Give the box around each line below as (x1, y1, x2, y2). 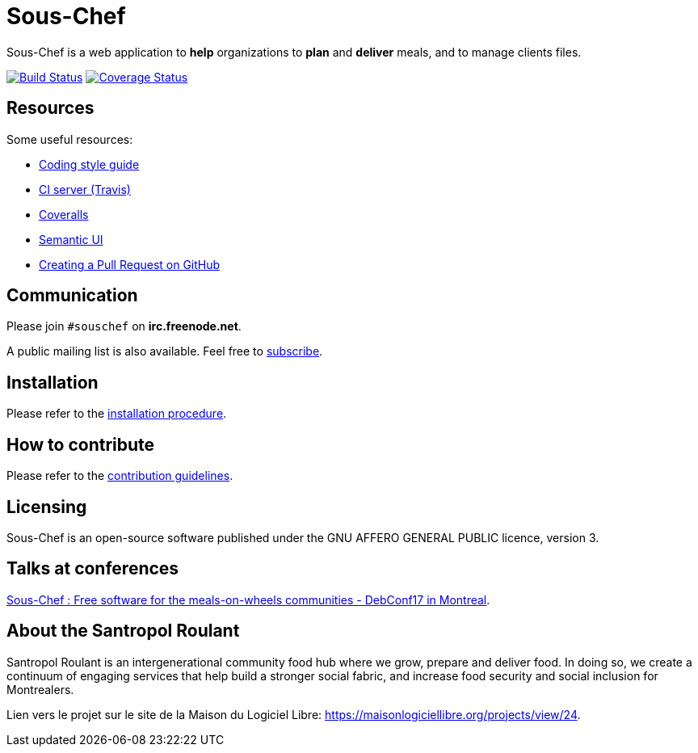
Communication (6, 285, 138, 306)
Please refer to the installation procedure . (6, 406, 227, 421)
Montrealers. (6, 682, 74, 696)
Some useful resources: (6, 132, 133, 146)
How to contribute (6, 434, 155, 455)
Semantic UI (39, 232, 103, 246)
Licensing (6, 496, 87, 517)
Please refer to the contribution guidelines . (6, 469, 233, 483)
